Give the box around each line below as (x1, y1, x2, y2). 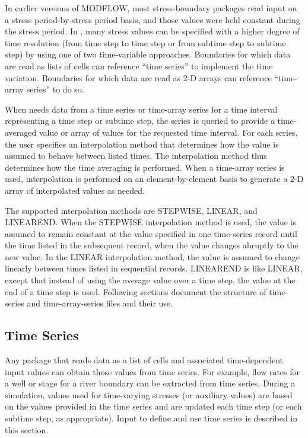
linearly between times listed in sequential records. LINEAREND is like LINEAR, (5, 262, 303, 274)
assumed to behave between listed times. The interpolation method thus (5, 149, 267, 162)
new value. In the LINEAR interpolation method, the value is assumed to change (5, 250, 300, 263)
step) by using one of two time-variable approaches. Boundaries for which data (5, 48, 291, 60)
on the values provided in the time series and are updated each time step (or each (5, 400, 302, 413)
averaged (5, 126, 37, 138)
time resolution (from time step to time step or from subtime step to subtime (5, 36, 286, 49)
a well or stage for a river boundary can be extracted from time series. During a (5, 377, 296, 389)
